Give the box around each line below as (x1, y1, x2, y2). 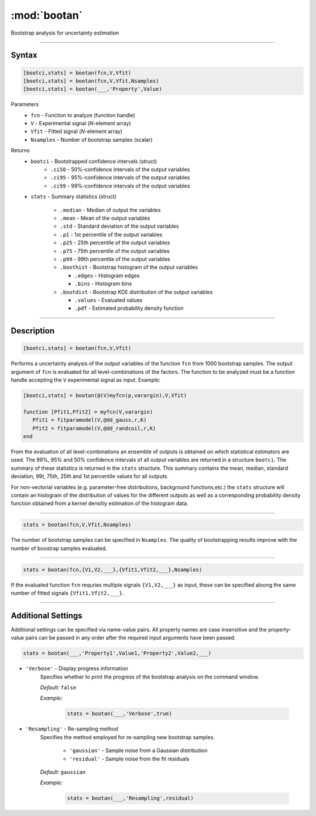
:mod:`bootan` (11, 9, 83, 22)
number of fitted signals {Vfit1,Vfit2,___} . (11, 589, 124, 597)
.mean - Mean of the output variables (60, 214, 150, 221)
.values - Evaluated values (74, 296, 143, 303)
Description (11, 326, 55, 336)
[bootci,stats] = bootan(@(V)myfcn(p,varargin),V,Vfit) (23, 392, 187, 399)
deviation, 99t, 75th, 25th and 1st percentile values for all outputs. (11, 473, 169, 480)
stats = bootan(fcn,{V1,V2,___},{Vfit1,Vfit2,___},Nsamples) (23, 566, 202, 573)
